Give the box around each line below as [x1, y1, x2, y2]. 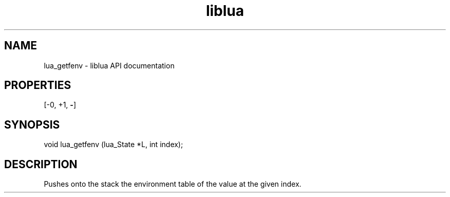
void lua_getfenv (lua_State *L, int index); [44, 140, 183, 149]
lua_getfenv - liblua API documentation [44, 61, 175, 70]
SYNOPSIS [4, 118, 60, 131]
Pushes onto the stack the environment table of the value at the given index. [44, 180, 302, 189]
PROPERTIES [4, 79, 71, 92]
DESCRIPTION [4, 157, 78, 171]
